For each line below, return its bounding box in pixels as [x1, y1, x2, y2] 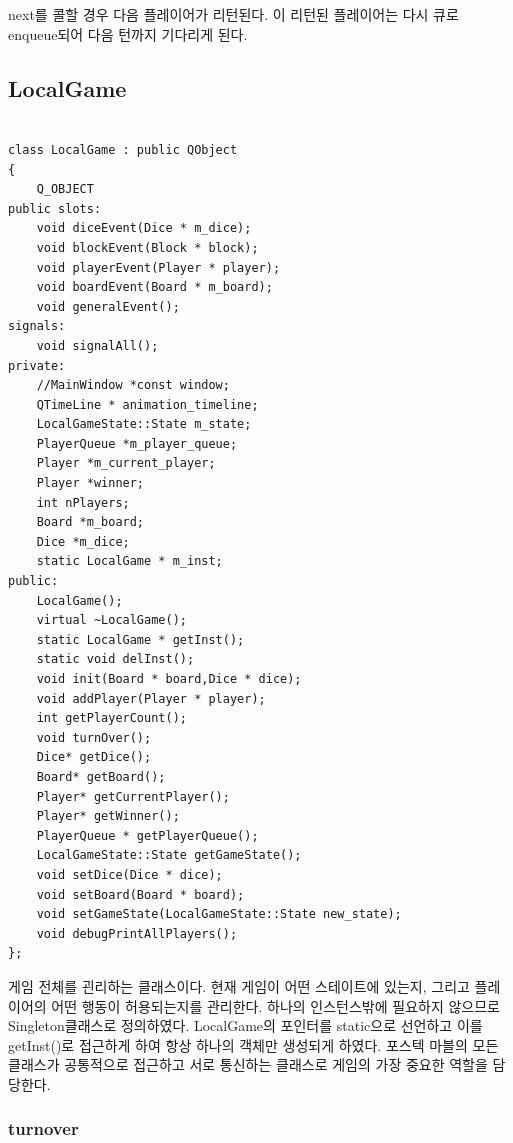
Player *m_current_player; [36, 456, 216, 471]
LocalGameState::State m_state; [36, 417, 252, 432]
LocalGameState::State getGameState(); [36, 848, 302, 863]
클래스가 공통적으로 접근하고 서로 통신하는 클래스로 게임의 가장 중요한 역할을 [8, 1054, 488, 1075]
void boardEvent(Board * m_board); [36, 280, 273, 295]
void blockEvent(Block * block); [36, 240, 259, 255]
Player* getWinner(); [36, 809, 180, 824]
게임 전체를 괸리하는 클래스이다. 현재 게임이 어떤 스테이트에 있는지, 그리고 [8, 975, 470, 996]
